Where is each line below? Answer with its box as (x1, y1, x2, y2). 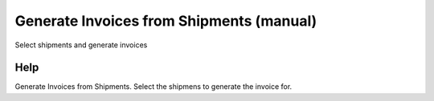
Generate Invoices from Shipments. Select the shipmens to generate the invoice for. (14, 82, 293, 91)
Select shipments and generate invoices (14, 40, 148, 50)
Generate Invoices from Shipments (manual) (14, 12, 317, 30)
